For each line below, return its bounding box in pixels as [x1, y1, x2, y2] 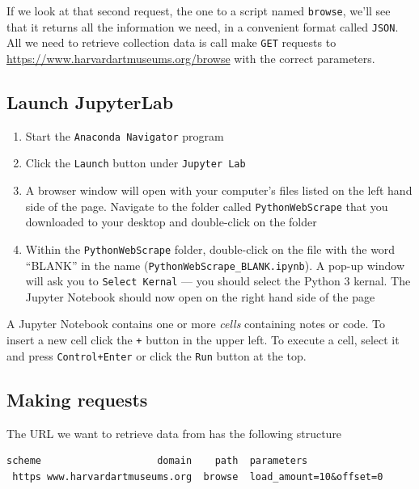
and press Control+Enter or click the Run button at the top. [6, 347, 307, 364]
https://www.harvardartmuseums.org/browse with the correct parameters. [6, 49, 375, 66]
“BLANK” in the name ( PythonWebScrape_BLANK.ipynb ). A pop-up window [25, 256, 405, 273]
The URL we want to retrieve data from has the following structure [6, 424, 342, 441]
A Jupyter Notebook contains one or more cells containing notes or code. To [6, 315, 386, 332]
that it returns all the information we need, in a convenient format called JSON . [6, 18, 399, 35]
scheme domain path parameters [6, 455, 308, 467]
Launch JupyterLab [6, 89, 174, 114]
